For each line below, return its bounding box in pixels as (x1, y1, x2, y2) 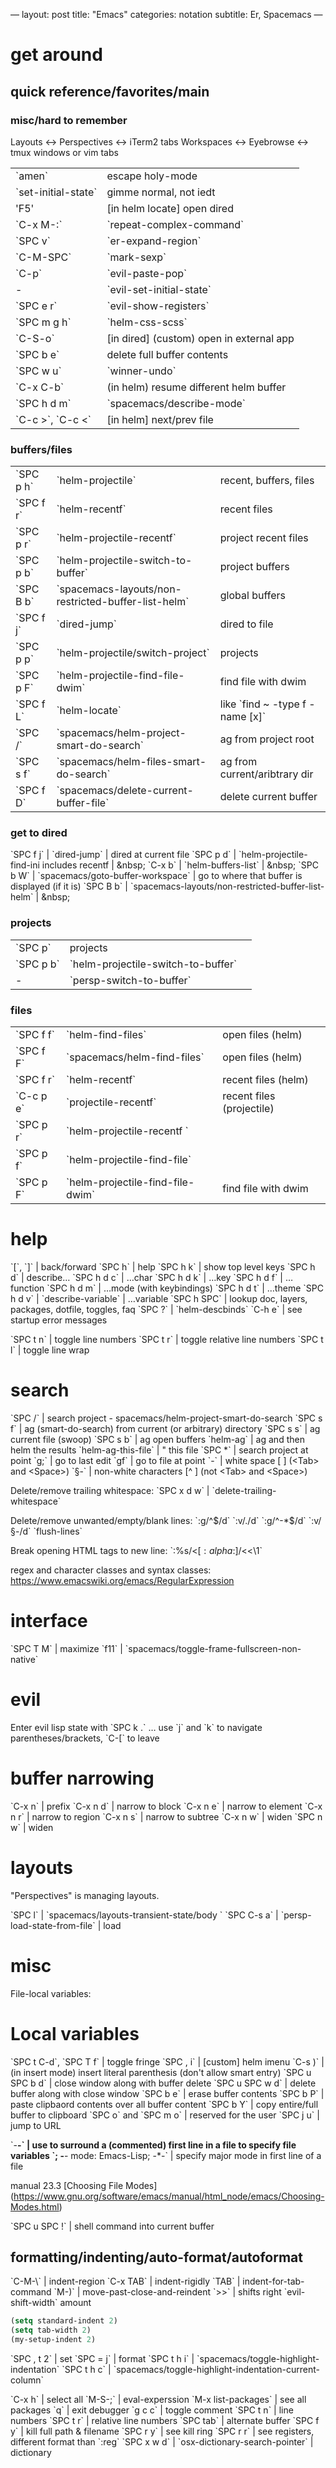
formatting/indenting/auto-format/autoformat (10, 2249, 303, 2266)
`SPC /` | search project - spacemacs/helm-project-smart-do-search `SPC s (10, 1412, 323, 1424)
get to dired (10, 826, 68, 840)
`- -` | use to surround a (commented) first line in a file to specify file (10, 2139, 297, 2151)
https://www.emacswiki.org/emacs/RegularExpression (10, 1574, 235, 1586)
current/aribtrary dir (219, 767, 314, 781)
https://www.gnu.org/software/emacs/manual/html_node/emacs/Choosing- (13, 2190, 325, 2202)
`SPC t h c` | (61, 2364, 112, 2375)
